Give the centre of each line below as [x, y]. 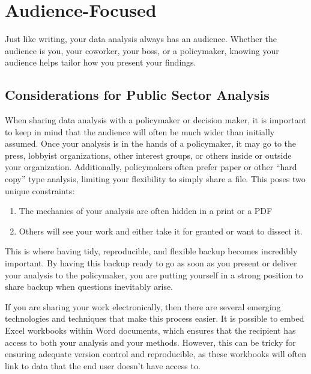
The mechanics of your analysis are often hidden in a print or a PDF [146, 211]
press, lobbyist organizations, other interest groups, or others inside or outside [148, 155]
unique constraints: [40, 190]
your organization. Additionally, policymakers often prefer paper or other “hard [151, 167]
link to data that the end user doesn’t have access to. [103, 365]
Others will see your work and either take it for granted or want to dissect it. [161, 231]
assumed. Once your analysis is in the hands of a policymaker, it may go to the [151, 143]
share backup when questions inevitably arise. [89, 287]
